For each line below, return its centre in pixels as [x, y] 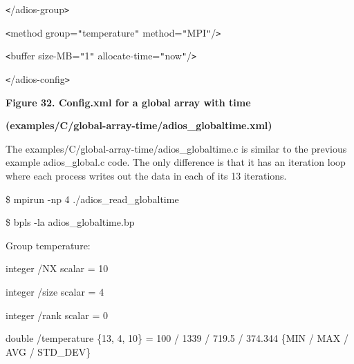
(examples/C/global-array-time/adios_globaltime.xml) [139, 125]
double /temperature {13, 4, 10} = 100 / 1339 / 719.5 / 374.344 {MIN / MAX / [177, 338]
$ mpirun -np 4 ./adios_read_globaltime [92, 199]
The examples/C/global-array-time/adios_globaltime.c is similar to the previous [176, 148]
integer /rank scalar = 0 [57, 315]
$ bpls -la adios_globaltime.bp [70, 222]
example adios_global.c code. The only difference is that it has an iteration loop [176, 162]
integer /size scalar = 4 [55, 291]
